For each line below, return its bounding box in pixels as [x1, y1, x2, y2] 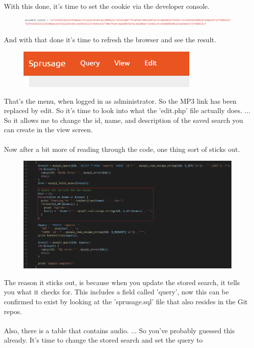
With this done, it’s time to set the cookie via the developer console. [4, 1, 210, 11]
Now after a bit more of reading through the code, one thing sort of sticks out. [4, 144, 240, 154]
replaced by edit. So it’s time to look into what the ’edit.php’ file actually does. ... [4, 105, 251, 116]
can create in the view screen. [4, 124, 93, 135]
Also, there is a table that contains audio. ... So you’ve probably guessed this [4, 325, 235, 335]
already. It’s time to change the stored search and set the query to [4, 335, 203, 345]
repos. [4, 306, 22, 316]
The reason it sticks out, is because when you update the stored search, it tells [4, 277, 240, 287]
